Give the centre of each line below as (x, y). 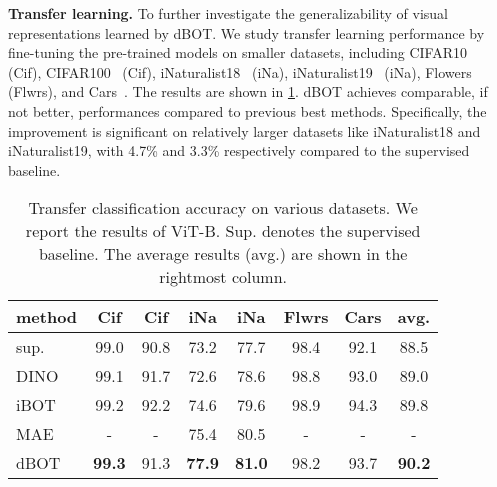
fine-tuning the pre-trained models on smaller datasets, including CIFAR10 (237, 52)
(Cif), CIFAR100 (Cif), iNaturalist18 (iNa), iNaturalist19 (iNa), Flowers (240, 71)
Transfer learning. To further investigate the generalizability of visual (228, 13)
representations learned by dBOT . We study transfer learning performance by (246, 32)
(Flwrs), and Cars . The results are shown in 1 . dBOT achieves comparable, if (248, 91)
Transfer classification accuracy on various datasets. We (223, 208)
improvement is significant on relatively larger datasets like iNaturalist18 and (244, 130)
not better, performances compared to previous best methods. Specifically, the (247, 110)
